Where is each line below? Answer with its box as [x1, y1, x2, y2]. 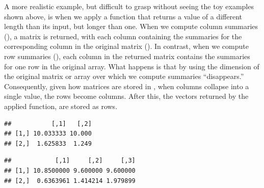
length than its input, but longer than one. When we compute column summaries [4, 21, 258, 32]
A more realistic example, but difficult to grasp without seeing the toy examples [4, 1, 254, 11]
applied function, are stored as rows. [4, 100, 118, 111]
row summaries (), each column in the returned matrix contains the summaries [4, 50, 250, 61]
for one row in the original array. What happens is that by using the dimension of [4, 61, 259, 71]
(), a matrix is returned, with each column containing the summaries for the [4, 31, 242, 41]
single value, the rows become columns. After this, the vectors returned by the [4, 91, 249, 101]
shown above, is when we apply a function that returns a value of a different [4, 11, 243, 21]
